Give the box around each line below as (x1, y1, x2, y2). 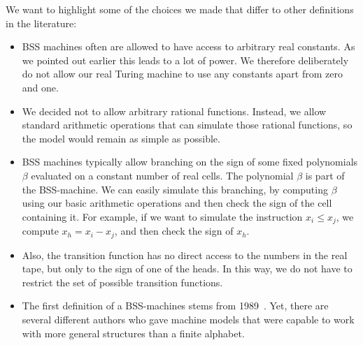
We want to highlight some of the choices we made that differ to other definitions (6, 2, 354, 16)
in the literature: (6, 15, 77, 30)
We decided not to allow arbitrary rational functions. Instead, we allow (22, 103, 327, 118)
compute (22, 223, 59, 238)
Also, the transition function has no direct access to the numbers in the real (22, 247, 348, 262)
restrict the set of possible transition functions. (22, 274, 223, 289)
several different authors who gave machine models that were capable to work (22, 312, 355, 326)
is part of (305, 168, 345, 182)
